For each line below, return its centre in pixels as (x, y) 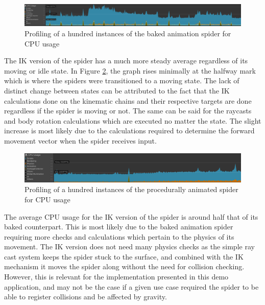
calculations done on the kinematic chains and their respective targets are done (128, 100)
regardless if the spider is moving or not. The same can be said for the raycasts (128, 111)
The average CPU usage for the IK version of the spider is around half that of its (131, 216)
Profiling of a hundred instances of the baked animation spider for (128, 33)
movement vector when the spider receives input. (80, 140)
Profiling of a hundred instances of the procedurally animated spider (131, 189)
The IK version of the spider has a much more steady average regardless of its (126, 61)
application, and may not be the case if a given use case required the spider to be (131, 286)
